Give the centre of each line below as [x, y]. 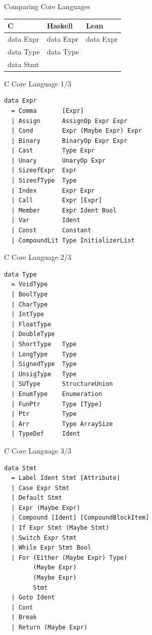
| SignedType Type [44, 364]
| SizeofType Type [44, 181]
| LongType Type [44, 354]
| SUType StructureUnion [62, 384]
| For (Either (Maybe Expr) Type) [69, 557]
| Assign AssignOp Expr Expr [69, 121]
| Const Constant [51, 231]
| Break [24, 617]
